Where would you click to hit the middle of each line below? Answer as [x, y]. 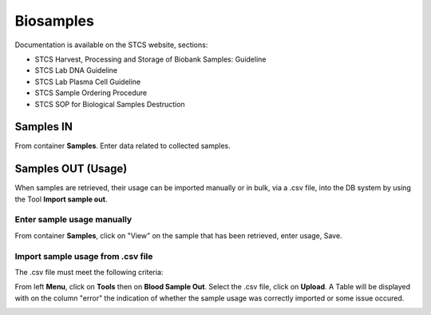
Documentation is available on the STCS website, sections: [111, 45]
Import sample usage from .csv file [84, 256]
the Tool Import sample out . [61, 199]
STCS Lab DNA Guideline [76, 70]
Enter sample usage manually [73, 220]
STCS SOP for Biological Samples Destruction [110, 104]
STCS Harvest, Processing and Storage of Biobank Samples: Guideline [150, 59]
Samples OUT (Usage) [71, 169]
